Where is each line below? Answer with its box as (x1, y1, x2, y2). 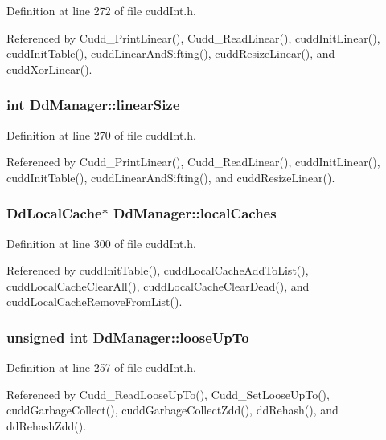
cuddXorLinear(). (6, 60, 92, 77)
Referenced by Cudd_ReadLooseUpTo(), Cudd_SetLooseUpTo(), (6, 385, 330, 402)
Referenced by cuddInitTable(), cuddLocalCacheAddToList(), (6, 262, 309, 279)
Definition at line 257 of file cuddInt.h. (6, 359, 196, 376)
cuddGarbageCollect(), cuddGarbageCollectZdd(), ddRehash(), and (6, 401, 339, 418)
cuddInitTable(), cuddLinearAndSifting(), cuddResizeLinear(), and (6, 45, 335, 62)
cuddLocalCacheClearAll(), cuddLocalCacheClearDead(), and (6, 277, 310, 294)
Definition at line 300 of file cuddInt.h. (6, 234, 196, 251)
